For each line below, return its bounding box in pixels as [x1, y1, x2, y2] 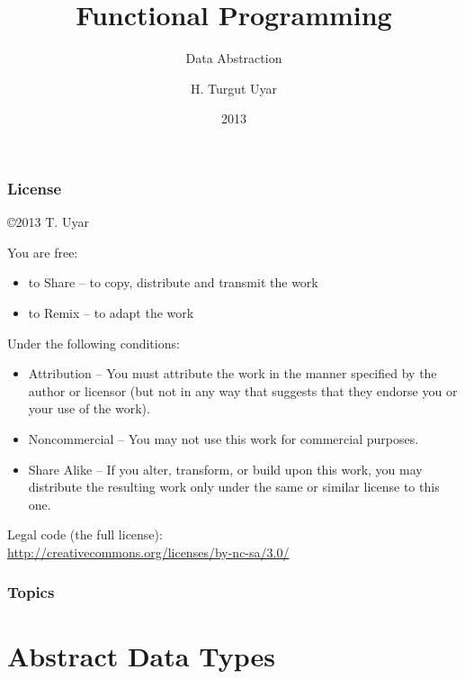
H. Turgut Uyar [190, 78, 278, 97]
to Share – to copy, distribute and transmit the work [28, 273, 318, 292]
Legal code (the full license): [7, 525, 163, 544]
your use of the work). [28, 399, 150, 418]
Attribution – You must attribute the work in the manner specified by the [28, 364, 437, 383]
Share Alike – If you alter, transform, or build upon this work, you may [28, 459, 423, 478]
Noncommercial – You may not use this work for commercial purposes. [28, 429, 419, 448]
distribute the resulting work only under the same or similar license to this [28, 477, 440, 496]
